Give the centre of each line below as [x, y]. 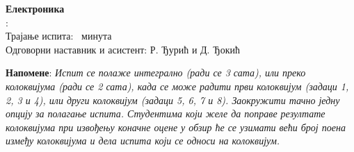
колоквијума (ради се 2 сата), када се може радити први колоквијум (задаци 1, [177, 86]
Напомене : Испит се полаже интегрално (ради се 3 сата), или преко [156, 73]
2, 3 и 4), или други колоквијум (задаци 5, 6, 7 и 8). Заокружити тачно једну [173, 100]
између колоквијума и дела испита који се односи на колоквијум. [143, 141]
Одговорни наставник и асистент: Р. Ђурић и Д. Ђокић [123, 49]
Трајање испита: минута [59, 36]
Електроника [35, 8]
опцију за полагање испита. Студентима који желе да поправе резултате [166, 113]
